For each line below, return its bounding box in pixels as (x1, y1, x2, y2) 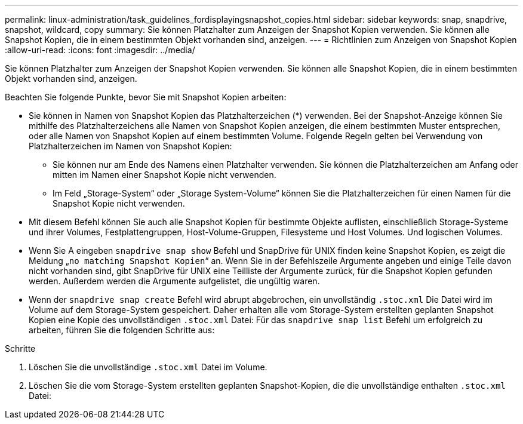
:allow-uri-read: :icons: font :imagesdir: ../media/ (5, 45, 195, 55)
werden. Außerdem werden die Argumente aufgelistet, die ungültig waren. (29, 276, 320, 286)
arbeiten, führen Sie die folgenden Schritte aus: (29, 325, 215, 335)
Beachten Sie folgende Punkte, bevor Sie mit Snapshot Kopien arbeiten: (5, 92, 287, 102)
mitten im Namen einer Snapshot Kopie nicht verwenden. (53, 170, 276, 180)
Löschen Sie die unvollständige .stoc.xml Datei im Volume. (29, 362, 267, 372)
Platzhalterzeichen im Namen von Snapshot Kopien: (29, 141, 232, 151)
